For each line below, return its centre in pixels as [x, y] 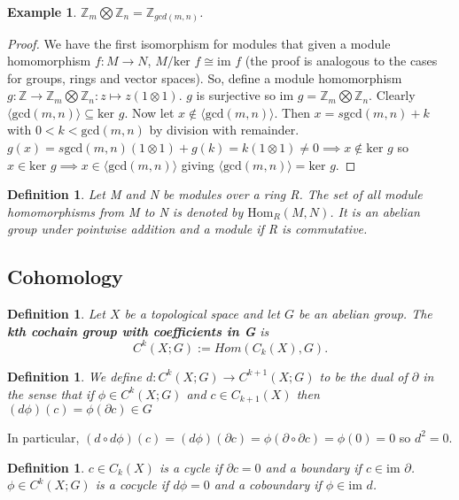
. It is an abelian [375, 211]
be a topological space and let [202, 314]
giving [198, 164]
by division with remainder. [224, 130]
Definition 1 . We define [74, 376]
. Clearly [392, 95]
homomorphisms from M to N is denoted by [125, 211]
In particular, [43, 437]
